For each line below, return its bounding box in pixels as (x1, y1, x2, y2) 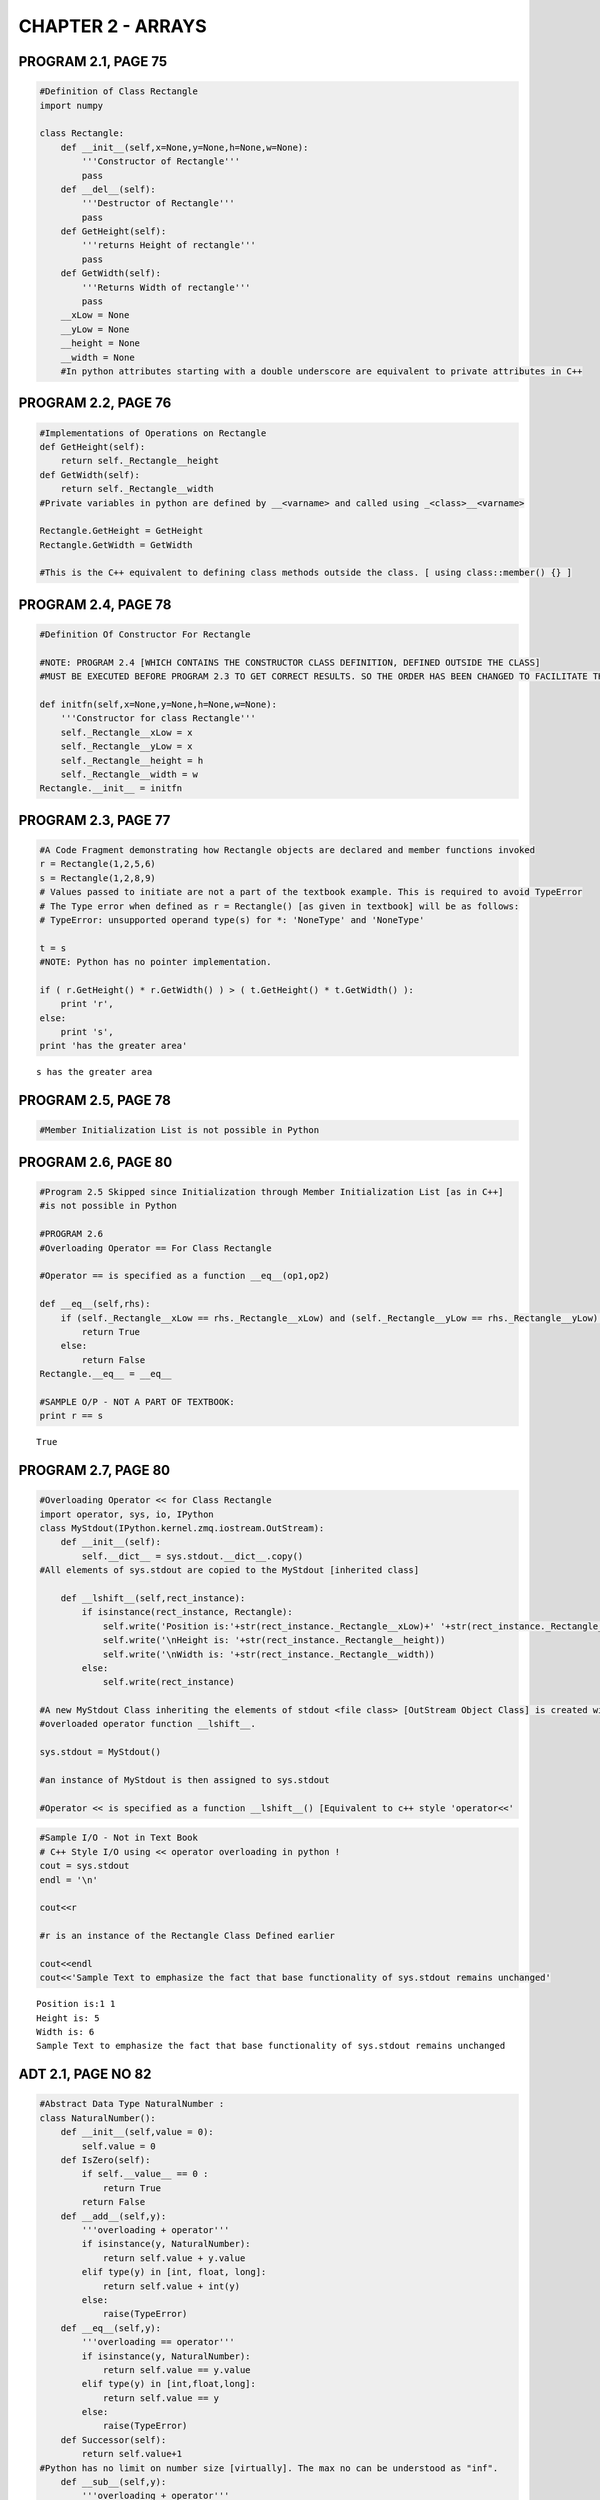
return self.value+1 (81, 2448, 183, 2460)
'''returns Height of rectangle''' (81, 240, 257, 251)
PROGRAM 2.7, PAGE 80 (18, 1462, 170, 1479)
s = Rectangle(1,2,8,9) (39, 872, 157, 884)
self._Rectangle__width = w (60, 768, 199, 780)
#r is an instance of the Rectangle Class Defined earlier (39, 1930, 335, 1942)
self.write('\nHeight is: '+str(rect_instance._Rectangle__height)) (102, 1635, 446, 1646)
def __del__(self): (60, 183, 157, 195)
